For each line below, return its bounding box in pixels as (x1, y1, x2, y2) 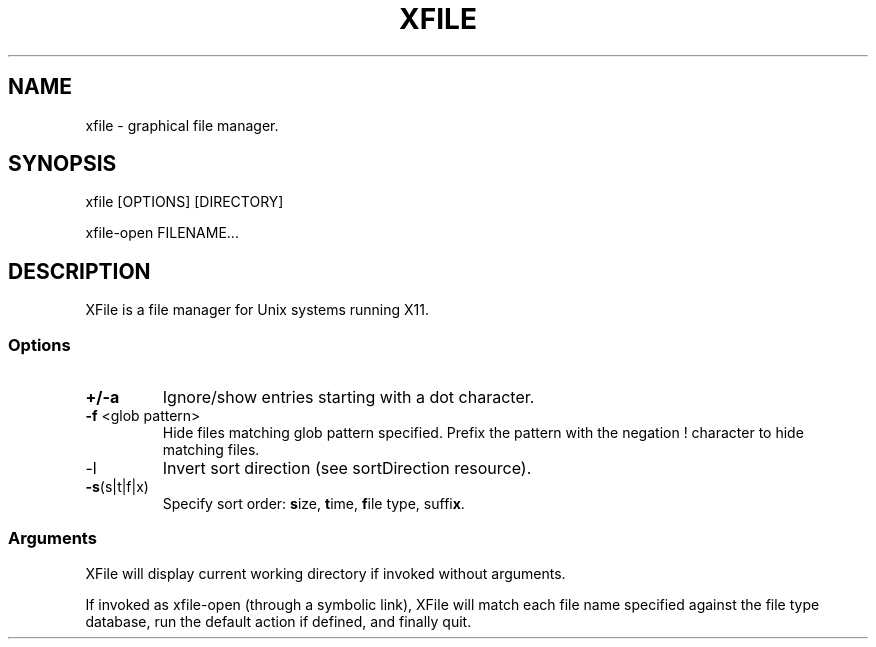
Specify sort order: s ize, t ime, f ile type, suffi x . (162, 495, 465, 513)
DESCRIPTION (8, 258, 151, 284)
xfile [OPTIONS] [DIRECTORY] (85, 193, 284, 211)
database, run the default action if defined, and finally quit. (85, 612, 472, 630)
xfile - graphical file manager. (85, 116, 279, 134)
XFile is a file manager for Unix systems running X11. (85, 301, 430, 319)
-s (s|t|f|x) (85, 478, 149, 496)
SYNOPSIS (8, 151, 117, 177)
